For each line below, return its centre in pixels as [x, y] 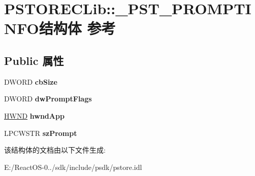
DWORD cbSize [31, 81]
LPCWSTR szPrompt [41, 133]
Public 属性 [34, 60]
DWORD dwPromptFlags [48, 99]
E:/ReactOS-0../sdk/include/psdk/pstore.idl [73, 167]
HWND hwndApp [34, 115]
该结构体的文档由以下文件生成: [55, 150]
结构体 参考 [77, 28]
